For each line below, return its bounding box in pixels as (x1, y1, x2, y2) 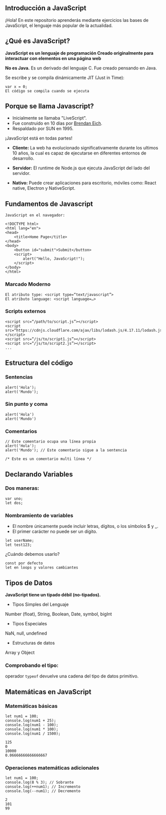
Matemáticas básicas (5, 702, 58, 709)
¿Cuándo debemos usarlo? (5, 551, 60, 557)
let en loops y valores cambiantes (5, 565, 79, 570)
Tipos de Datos (5, 579, 53, 587)
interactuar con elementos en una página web (5, 55, 101, 61)
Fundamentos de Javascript (5, 200, 93, 208)
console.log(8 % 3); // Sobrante (5, 780, 74, 785)
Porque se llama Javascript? (5, 102, 94, 111)
